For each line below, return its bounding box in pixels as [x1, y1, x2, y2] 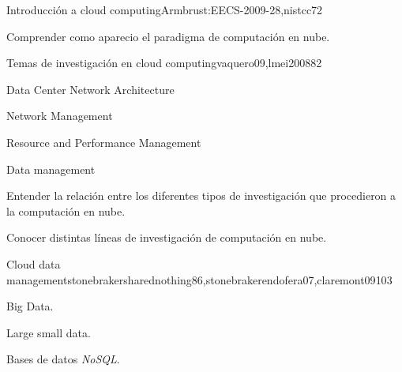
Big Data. [6, 298, 54, 314]
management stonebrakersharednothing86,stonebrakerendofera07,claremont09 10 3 [6, 271, 393, 287]
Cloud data [6, 255, 61, 272]
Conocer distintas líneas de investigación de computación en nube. [6, 229, 327, 246]
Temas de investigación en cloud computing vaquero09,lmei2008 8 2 [6, 54, 322, 71]
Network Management [6, 107, 113, 124]
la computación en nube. [6, 202, 126, 219]
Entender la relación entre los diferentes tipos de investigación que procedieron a [6, 187, 396, 204]
